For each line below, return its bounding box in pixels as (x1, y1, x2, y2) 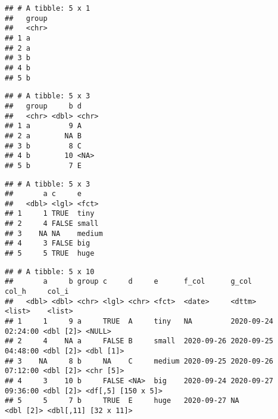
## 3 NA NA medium (5, 229, 103, 238)
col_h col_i (5, 287, 69, 296)
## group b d (5, 101, 82, 110)
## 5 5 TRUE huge (5, 249, 95, 258)
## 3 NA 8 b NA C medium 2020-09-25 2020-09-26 (5, 356, 274, 365)
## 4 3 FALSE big (5, 239, 90, 248)
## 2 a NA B (5, 131, 82, 140)
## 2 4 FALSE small (5, 219, 99, 228)
